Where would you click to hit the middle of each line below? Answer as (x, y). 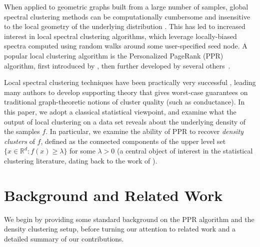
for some (82, 151)
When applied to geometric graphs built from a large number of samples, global (126, 6)
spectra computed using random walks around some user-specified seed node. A (126, 46)
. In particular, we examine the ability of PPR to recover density (144, 131)
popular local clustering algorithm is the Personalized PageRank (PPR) (114, 55)
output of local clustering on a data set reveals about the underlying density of (125, 121)
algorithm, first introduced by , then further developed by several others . (117, 65)
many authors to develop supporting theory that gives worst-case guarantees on (126, 92)
